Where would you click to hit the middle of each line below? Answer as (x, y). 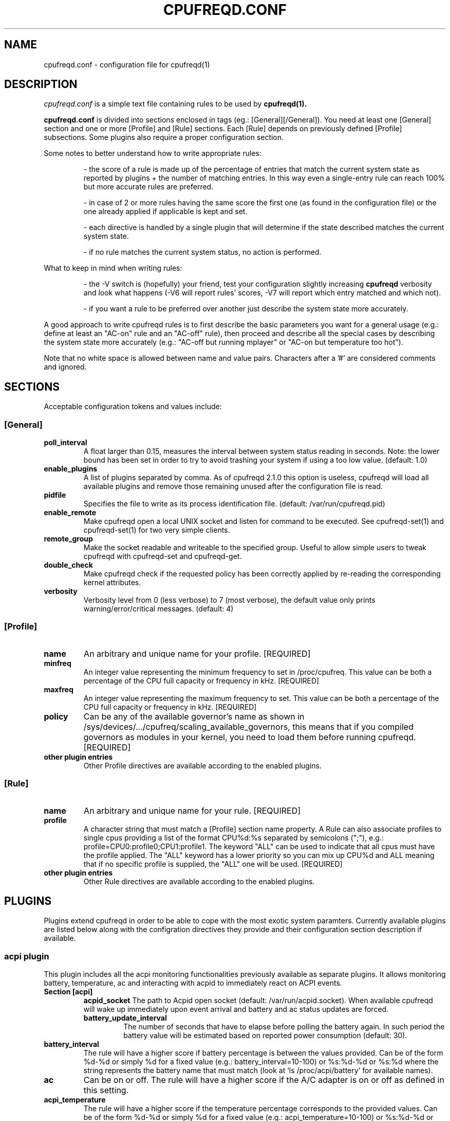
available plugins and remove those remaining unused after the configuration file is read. (233, 486)
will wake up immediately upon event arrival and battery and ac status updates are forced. (236, 1009)
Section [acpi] (68, 992)
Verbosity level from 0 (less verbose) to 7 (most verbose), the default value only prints (229, 600)
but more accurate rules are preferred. (148, 187)
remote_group (68, 539)
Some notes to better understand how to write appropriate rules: (153, 153)
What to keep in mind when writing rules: (113, 268)
